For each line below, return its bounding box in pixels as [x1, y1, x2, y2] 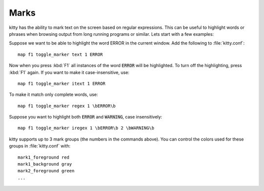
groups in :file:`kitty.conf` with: [9, 143, 71, 149]
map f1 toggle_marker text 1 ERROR [18, 51, 103, 57]
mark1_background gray [18, 162, 72, 167]
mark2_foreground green [18, 168, 75, 174]
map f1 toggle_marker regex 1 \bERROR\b [18, 103, 116, 109]
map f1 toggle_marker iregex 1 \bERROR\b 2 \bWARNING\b [18, 125, 154, 131]
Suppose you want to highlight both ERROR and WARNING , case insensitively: [9, 114, 162, 120]
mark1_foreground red [18, 154, 69, 160]
